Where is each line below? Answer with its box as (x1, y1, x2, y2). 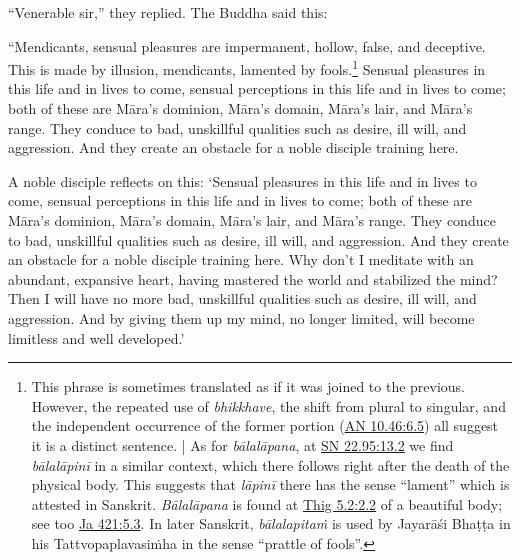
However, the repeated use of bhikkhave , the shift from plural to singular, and (31, 395, 506, 416)
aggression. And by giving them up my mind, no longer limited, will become (8, 307, 475, 328)
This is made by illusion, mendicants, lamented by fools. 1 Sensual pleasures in (8, 56, 486, 79)
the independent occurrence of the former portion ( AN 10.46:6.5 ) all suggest (31, 415, 499, 436)
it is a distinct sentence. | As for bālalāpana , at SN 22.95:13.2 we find (31, 434, 454, 455)
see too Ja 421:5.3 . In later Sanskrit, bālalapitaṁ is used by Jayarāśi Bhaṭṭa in (31, 513, 511, 534)
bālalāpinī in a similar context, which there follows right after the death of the (31, 454, 510, 475)
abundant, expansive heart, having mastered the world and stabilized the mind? (8, 268, 498, 289)
